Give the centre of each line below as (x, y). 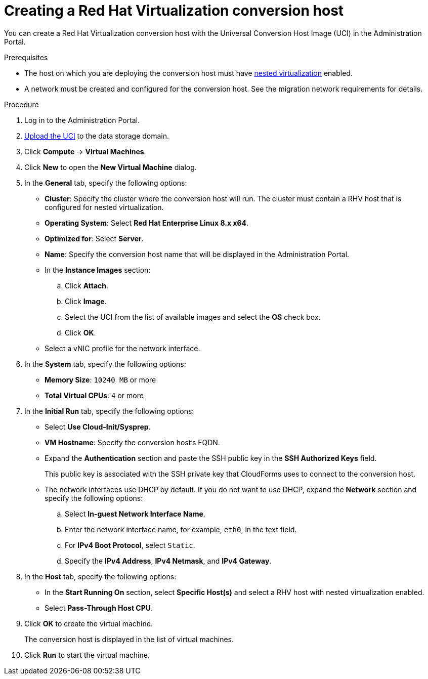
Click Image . (86, 301)
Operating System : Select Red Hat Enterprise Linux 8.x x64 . (147, 223)
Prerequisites (26, 57)
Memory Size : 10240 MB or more (100, 379)
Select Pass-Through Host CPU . (99, 608)
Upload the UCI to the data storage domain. (97, 136)
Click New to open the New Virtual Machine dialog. (111, 167)
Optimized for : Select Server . (94, 238)
